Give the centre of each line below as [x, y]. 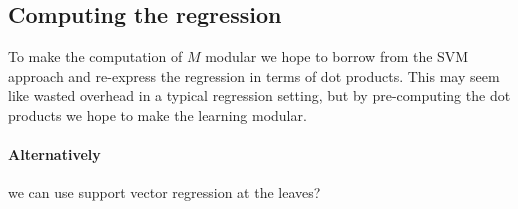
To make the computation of [95, 56]
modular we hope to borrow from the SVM [337, 56]
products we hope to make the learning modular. [157, 114]
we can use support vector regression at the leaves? [164, 192]
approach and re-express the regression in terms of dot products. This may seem [254, 75]
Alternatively [54, 154]
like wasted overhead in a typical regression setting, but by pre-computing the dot [259, 95]
